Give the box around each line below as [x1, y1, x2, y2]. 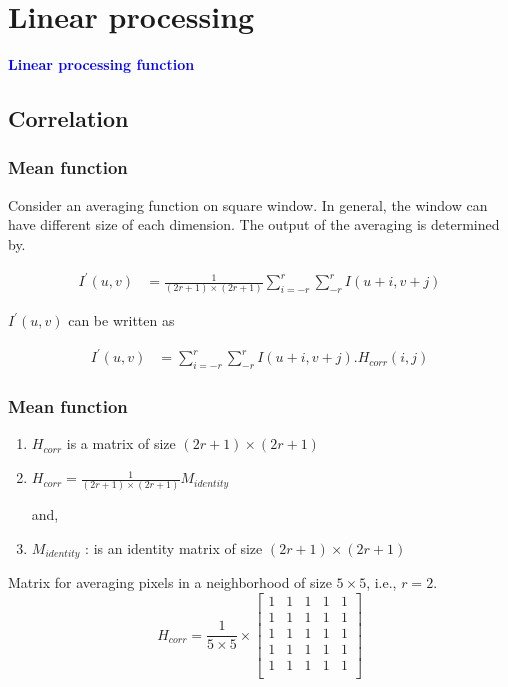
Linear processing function [8, 54, 195, 75]
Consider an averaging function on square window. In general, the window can [8, 194, 488, 215]
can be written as [68, 310, 175, 331]
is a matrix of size [66, 433, 176, 454]
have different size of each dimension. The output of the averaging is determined [8, 214, 500, 235]
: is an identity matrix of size [85, 537, 263, 558]
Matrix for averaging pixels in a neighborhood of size [8, 572, 332, 593]
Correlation [8, 103, 129, 134]
